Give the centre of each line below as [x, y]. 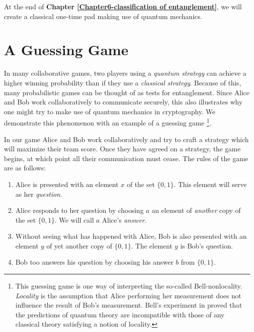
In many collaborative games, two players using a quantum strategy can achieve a [125, 73]
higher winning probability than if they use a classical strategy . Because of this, [123, 82]
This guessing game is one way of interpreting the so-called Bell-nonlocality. [129, 286]
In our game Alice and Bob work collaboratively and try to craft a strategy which [127, 139]
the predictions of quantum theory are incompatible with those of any [120, 314]
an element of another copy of [196, 210]
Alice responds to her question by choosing [79, 210]
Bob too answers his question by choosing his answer [94, 262]
